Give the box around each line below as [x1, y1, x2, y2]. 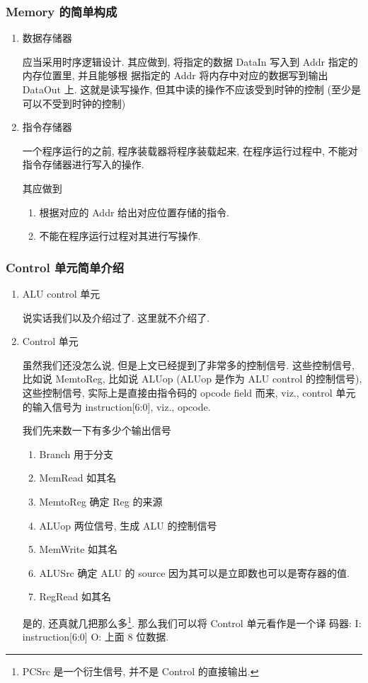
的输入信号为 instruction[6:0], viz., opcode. [22, 399, 211, 414]
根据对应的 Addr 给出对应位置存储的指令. [39, 204, 229, 219]
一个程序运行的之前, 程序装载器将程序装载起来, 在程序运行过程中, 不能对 [22, 143, 358, 158]
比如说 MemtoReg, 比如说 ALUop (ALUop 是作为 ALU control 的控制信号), [22, 371, 362, 386]
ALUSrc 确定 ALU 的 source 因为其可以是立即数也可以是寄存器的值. [39, 565, 350, 580]
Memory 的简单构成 [6, 2, 117, 20]
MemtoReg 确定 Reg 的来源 [39, 494, 163, 508]
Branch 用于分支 [39, 446, 114, 461]
